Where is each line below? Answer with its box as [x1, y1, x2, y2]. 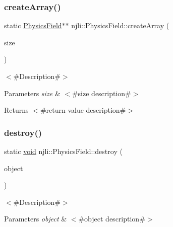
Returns [4, 105, 29, 115]
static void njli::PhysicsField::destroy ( [4, 146, 123, 156]
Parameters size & [4, 88, 61, 98]
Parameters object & [4, 213, 67, 224]
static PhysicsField [4, 20, 62, 31]
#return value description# [40, 105, 126, 115]
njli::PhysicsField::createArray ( [71, 20, 169, 31]
